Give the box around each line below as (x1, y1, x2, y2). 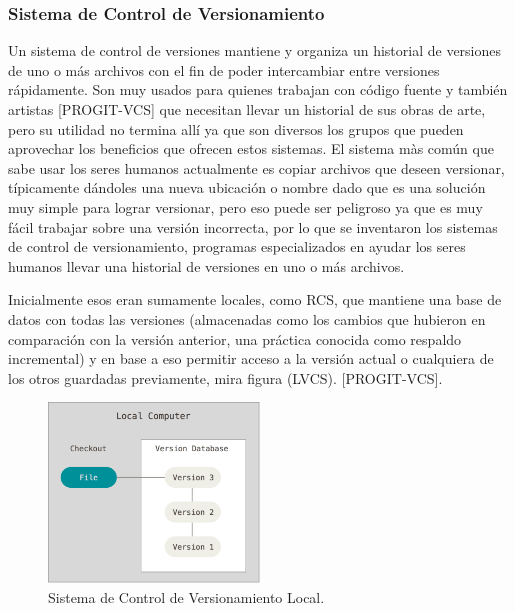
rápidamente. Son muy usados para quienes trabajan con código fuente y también (8, 79, 508, 100)
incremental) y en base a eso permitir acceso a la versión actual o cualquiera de (8, 348, 494, 369)
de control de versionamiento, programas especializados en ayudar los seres (8, 236, 466, 257)
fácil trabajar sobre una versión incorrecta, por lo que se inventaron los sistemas (8, 216, 498, 237)
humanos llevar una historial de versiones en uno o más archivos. (8, 255, 405, 276)
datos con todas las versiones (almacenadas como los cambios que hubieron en (8, 308, 486, 329)
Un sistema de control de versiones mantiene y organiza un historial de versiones (8, 40, 502, 61)
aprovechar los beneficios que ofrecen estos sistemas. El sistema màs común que (8, 138, 494, 159)
